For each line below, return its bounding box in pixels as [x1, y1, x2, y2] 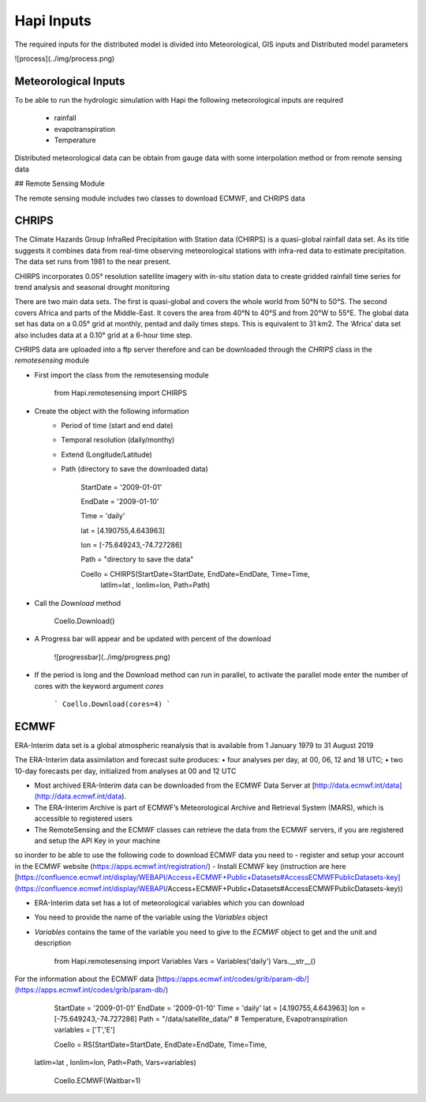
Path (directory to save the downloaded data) [61, 464, 208, 474]
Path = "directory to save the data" [80, 555, 194, 564]
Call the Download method [34, 598, 121, 607]
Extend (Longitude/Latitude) [61, 449, 153, 459]
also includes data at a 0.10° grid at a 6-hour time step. [14, 330, 192, 340]
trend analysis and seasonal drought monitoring [14, 283, 170, 292]
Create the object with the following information [34, 406, 189, 416]
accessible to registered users [34, 814, 133, 823]
